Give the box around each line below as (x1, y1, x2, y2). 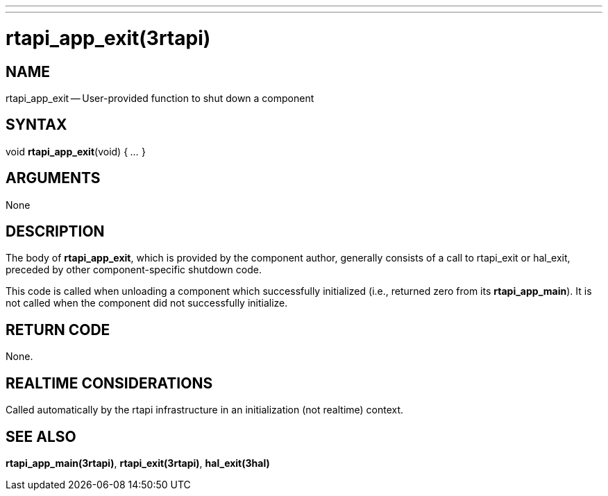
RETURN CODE (6, 320, 110, 339)
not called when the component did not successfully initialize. (6, 297, 288, 309)
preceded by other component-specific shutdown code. (6, 264, 262, 276)
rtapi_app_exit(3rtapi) (6, 26, 211, 50)
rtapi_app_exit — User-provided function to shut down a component (6, 92, 314, 104)
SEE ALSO (6, 427, 76, 445)
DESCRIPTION (6, 223, 105, 241)
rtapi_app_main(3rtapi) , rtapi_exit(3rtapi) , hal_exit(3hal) (6, 456, 270, 469)
